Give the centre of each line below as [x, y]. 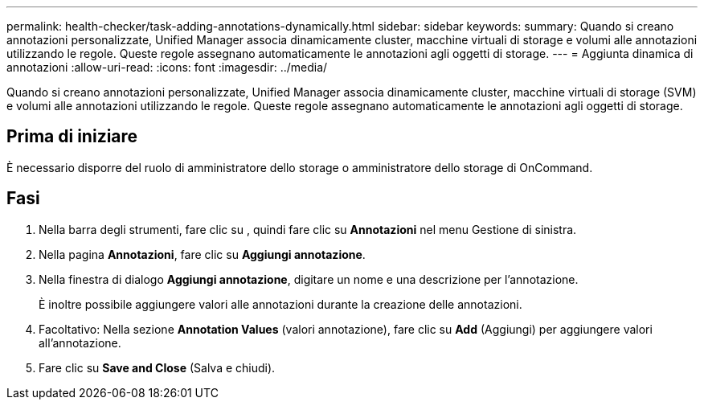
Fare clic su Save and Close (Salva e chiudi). [157, 367]
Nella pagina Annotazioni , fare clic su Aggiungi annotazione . [202, 254]
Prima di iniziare [72, 137]
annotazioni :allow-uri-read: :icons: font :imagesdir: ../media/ [167, 67]
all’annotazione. [80, 342]
